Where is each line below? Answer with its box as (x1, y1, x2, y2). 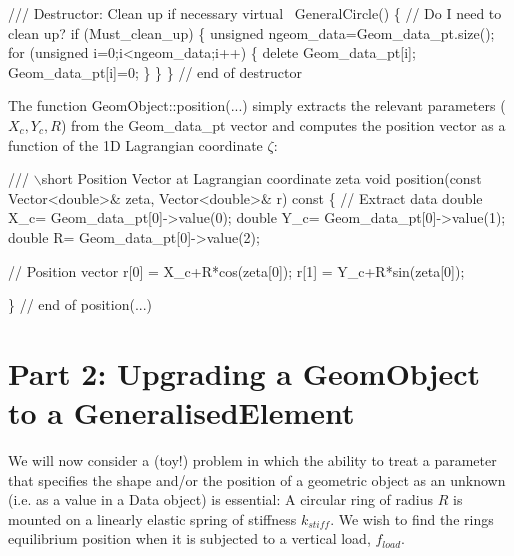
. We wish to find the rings (330, 508, 494, 529)
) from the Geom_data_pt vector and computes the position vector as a (60, 114, 506, 135)
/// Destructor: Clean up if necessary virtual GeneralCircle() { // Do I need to (8, 3, 502, 23)
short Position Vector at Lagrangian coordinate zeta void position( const (41, 168, 482, 189)
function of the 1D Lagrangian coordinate (8, 134, 263, 155)
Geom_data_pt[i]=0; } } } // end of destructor (8, 61, 302, 82)
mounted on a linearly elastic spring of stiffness (8, 508, 297, 529)
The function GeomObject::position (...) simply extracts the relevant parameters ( (8, 95, 506, 116)
